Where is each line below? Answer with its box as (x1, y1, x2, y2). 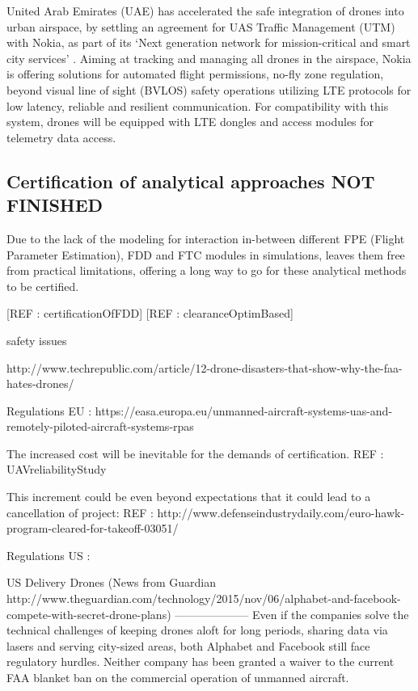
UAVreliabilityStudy (6, 461, 107, 478)
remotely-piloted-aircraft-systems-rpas (6, 418, 194, 435)
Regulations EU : (6, 402, 92, 419)
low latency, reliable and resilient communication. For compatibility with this (6, 97, 389, 114)
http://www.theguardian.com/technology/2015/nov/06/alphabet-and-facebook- (6, 590, 401, 607)
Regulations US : (6, 546, 91, 563)
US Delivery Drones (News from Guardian (6, 574, 217, 591)
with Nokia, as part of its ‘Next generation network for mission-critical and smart (6, 34, 411, 51)
